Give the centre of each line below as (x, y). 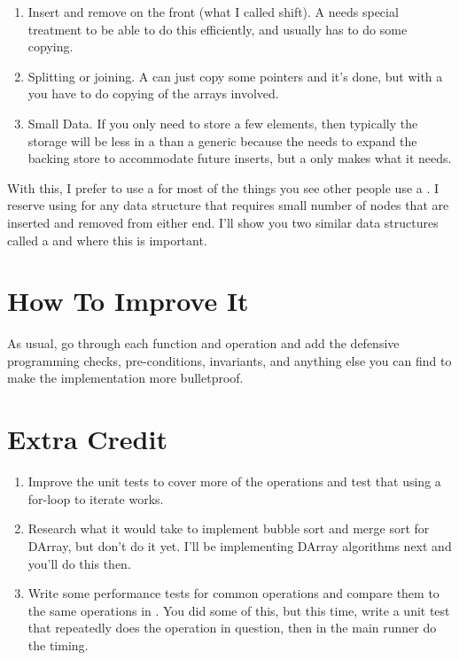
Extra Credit (87, 439)
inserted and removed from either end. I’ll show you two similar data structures (223, 222)
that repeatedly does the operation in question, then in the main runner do (232, 628)
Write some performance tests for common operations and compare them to (233, 593)
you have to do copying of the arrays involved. (153, 93)
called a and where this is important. (107, 240)
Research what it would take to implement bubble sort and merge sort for (229, 528)
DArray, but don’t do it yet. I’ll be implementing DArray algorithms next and (240, 545)
